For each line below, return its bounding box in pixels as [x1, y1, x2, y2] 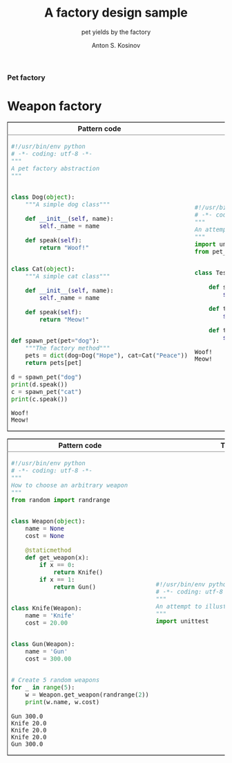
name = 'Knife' [25, 611, 75, 620]
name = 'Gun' [25, 647, 68, 656]
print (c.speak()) [11, 395, 68, 403]
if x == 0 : [39, 561, 75, 569]
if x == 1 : [39, 576, 75, 584]
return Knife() [53, 568, 104, 576]
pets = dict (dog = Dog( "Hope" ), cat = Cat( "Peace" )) [25, 351, 188, 359]
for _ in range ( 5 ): [11, 683, 75, 692]
